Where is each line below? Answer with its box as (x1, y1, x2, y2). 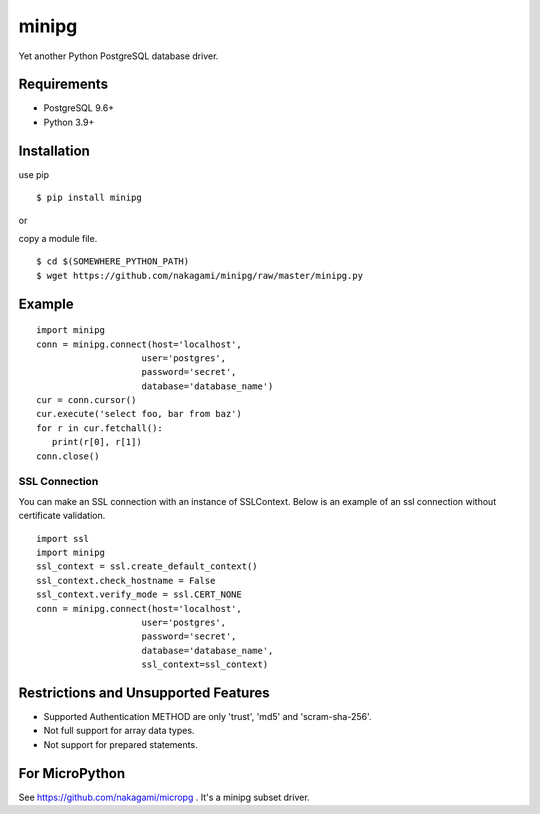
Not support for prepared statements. (43, 738, 199, 750)
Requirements (18, 76, 109, 93)
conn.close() (36, 450, 100, 462)
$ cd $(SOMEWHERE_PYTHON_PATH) (36, 256, 190, 267)
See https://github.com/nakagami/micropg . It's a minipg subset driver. (18, 791, 310, 803)
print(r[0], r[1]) (51, 436, 142, 448)
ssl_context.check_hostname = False (36, 575, 216, 586)
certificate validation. (18, 510, 106, 522)
